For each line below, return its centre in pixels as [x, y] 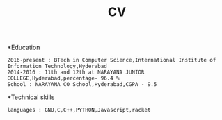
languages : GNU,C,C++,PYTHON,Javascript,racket [79, 110]
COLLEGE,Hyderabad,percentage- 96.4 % [63, 78]
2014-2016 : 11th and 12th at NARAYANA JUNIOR [76, 72]
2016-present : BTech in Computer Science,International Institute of [112, 60]
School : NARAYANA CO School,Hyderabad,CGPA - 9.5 [82, 85]
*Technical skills [31, 97]
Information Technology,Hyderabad [57, 67]
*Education [24, 48]
